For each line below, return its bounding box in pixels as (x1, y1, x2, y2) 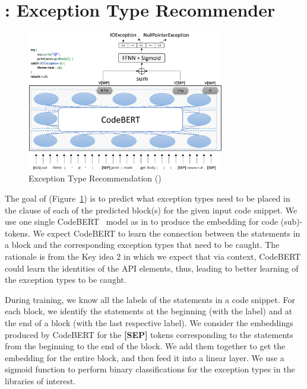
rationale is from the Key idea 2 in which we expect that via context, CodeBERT (5, 250, 301, 262)
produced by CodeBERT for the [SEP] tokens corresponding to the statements (5, 328, 293, 340)
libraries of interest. (5, 374, 76, 387)
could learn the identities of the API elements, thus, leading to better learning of (5, 262, 299, 274)
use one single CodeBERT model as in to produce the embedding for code (5, 215, 278, 228)
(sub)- (280, 215, 303, 228)
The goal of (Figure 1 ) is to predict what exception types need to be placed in (5, 192, 290, 205)
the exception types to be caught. (5, 273, 126, 286)
